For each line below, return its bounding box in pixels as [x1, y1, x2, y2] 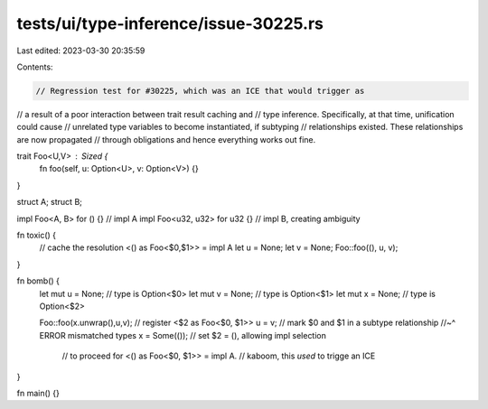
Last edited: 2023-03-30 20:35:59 [16, 45, 145, 56]
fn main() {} [16, 387, 61, 398]
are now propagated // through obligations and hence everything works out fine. [16, 134, 316, 144]
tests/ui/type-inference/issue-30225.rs [16, 14, 324, 33]
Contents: [16, 61, 53, 72]
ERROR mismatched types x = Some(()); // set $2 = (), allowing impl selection [39, 330, 327, 340]
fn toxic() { [16, 230, 57, 241]
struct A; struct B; [16, 197, 83, 208]
